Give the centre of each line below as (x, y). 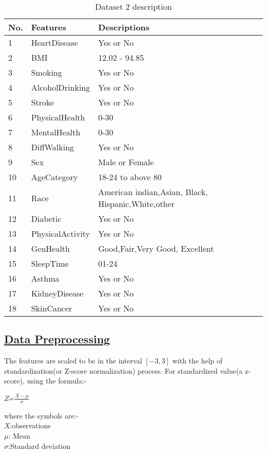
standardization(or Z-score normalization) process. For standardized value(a (123, 370)
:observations (30, 425)
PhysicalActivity (61, 233)
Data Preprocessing (57, 339)
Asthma (45, 278)
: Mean (19, 435)
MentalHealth (56, 132)
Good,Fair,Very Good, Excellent (156, 248)
